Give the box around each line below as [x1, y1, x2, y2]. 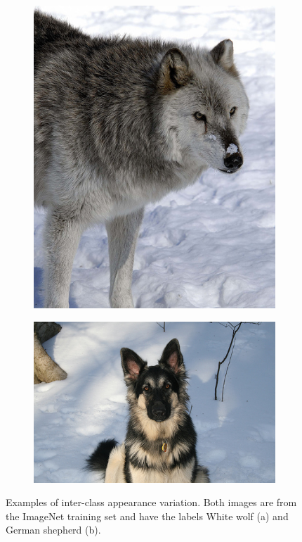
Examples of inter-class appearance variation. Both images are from [6, 495, 297, 510]
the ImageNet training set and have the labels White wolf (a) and [6, 508, 289, 523]
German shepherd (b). [6, 522, 101, 537]
